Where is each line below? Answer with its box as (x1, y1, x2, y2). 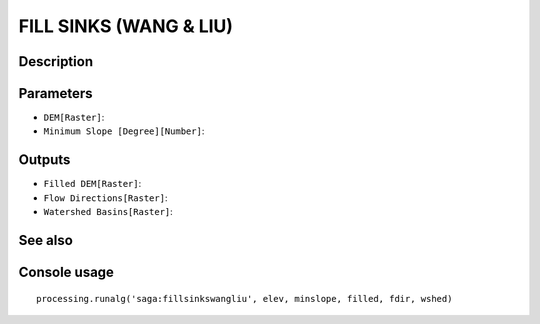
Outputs (18, 151, 71, 169)
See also (18, 231, 74, 249)
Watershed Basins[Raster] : (43, 206, 174, 218)
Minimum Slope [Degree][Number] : (43, 125, 205, 137)
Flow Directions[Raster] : (43, 191, 168, 204)
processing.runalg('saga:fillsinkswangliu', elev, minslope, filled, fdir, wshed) (36, 293, 453, 304)
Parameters (18, 85, 93, 102)
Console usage (18, 263, 115, 280)
